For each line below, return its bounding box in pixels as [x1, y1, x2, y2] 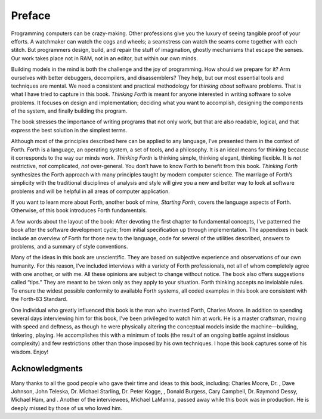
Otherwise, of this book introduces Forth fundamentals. [11, 207, 147, 214]
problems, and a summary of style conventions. [11, 243, 128, 250]
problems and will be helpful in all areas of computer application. [11, 188, 170, 195]
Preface [11, 9, 51, 22]
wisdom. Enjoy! [11, 348, 49, 355]
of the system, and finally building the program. [11, 107, 128, 114]
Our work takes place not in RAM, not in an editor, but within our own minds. [11, 54, 198, 62]
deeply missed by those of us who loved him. [11, 404, 122, 411]
